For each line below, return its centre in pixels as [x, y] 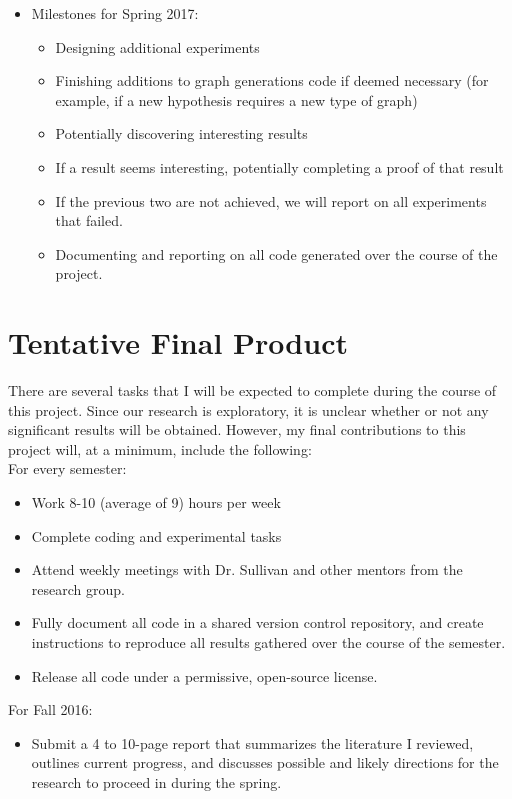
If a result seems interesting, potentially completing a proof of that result [279, 166]
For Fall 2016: [50, 709]
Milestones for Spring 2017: [115, 13]
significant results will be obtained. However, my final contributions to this [237, 429]
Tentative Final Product [178, 342]
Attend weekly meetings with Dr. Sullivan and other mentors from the [247, 569]
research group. [78, 588]
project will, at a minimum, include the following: [160, 448]
